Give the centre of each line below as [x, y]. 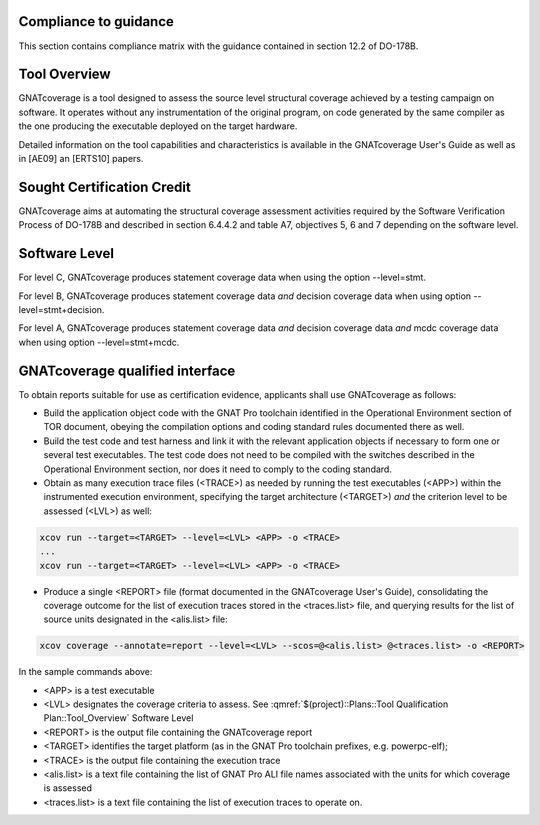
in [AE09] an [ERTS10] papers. [81, 158]
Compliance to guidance [96, 21]
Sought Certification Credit [105, 186]
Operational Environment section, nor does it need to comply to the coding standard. [217, 469]
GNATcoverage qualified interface [127, 370]
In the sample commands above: [85, 672]
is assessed [68, 788]
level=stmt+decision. [61, 309]
